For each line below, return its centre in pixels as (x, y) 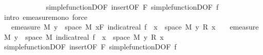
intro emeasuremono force (45, 17)
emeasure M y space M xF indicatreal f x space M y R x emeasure (135, 27)
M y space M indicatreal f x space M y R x (84, 36)
